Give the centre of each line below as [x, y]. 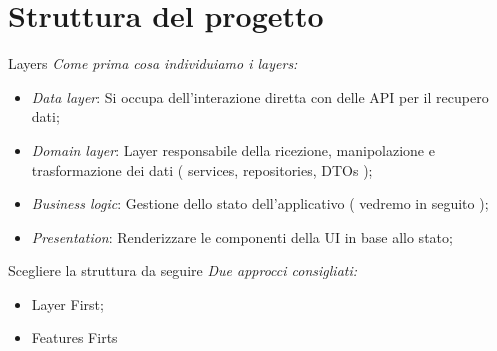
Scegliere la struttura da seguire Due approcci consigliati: [183, 270]
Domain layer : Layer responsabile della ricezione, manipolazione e [233, 149]
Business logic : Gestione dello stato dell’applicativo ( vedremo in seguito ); [260, 203]
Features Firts [74, 337]
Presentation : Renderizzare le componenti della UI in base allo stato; [242, 236]
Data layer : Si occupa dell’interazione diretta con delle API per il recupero [260, 96]
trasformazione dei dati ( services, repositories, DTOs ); [202, 169]
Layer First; [67, 303]
